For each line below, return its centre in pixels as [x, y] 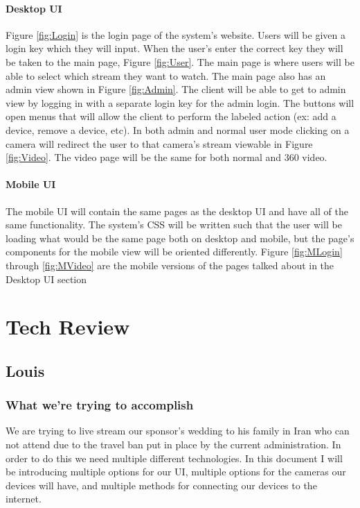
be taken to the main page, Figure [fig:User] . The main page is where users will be [180, 61]
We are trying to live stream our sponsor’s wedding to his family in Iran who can [178, 431]
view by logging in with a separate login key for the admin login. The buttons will [180, 102]
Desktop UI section [46, 279]
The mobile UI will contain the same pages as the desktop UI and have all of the [177, 211]
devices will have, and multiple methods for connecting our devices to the [161, 485]
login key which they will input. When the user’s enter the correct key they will [174, 48]
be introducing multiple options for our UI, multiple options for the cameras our [176, 472]
